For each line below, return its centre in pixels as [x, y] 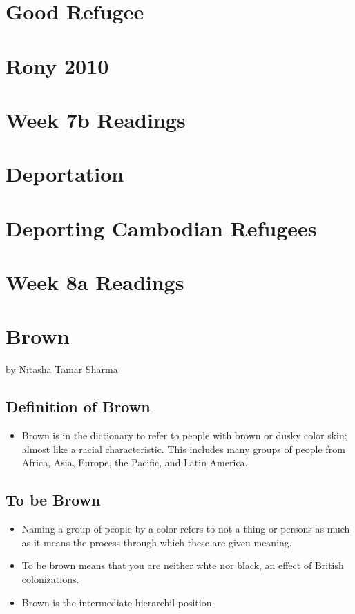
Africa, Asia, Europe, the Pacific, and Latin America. [135, 462]
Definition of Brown [78, 406]
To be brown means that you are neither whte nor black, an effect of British [183, 565]
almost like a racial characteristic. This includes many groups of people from [183, 449]
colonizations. [50, 578]
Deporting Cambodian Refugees [161, 228]
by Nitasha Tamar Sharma [62, 369]
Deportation [65, 174]
